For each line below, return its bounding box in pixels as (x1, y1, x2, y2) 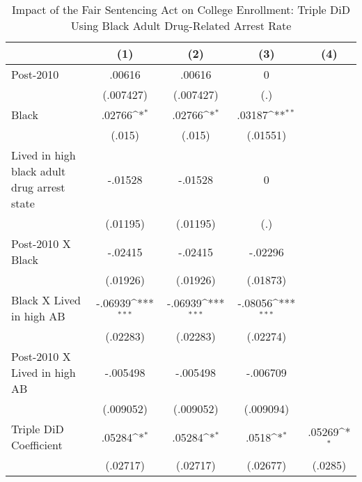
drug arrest (11, 179, 65, 195)
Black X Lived (11, 292, 81, 308)
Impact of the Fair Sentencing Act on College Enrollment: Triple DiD (12, 1, 350, 17)
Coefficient (11, 437, 63, 453)
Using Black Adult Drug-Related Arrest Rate (70, 17, 292, 33)
